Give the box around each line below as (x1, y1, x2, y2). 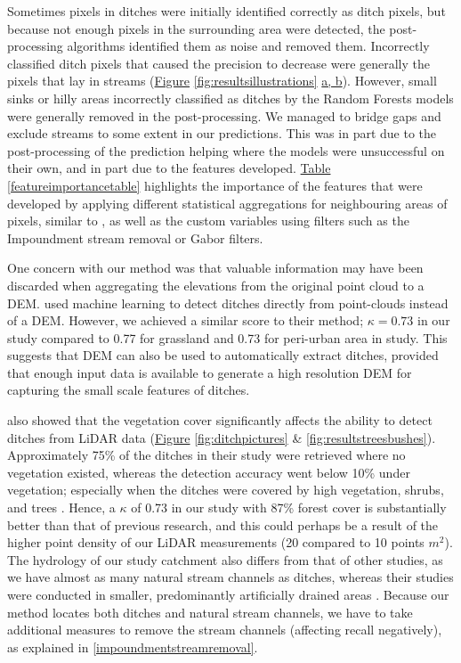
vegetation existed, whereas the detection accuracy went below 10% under (7, 462, 410, 481)
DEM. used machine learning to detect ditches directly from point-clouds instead (7, 293, 449, 312)
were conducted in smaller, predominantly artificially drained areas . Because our (7, 585, 449, 603)
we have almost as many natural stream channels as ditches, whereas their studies (7, 568, 454, 586)
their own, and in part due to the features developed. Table (7, 159, 331, 177)
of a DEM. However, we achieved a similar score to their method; (7, 311, 364, 330)
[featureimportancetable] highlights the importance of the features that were (7, 176, 423, 194)
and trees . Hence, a (7, 498, 116, 517)
